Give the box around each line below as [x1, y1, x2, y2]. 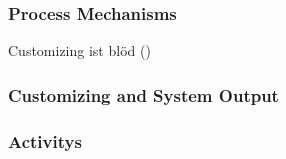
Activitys [8, 128, 82, 153]
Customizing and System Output [8, 82, 279, 107]
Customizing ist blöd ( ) [8, 40, 151, 61]
